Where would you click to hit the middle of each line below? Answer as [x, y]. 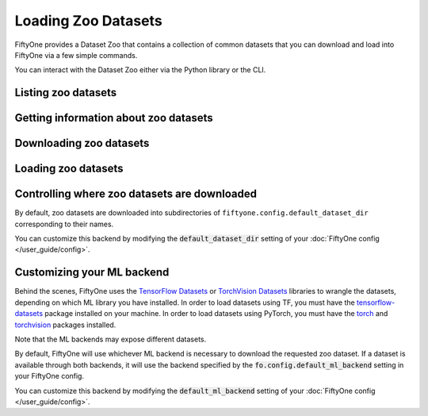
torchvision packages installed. [65, 325]
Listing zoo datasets [66, 92]
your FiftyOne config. [50, 376]
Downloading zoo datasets [82, 143]
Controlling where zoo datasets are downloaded [136, 194]
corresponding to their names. [64, 224]
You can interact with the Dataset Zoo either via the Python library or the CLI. [140, 70]
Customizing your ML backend [92, 273]
